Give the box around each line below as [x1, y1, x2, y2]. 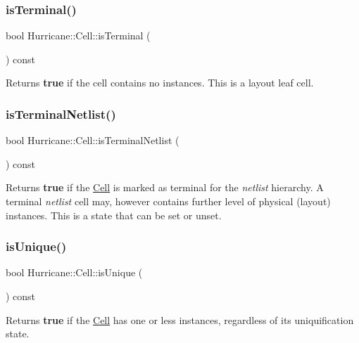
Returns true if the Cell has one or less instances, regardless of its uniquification [6, 312, 354, 327]
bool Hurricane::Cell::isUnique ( [6, 265, 143, 280]
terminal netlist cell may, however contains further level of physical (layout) [6, 194, 331, 208]
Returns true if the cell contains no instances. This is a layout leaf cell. [6, 75, 314, 90]
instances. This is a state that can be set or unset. [6, 207, 222, 222]
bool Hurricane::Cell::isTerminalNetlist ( [6, 133, 179, 148]
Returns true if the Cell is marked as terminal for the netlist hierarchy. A [6, 180, 324, 195]
